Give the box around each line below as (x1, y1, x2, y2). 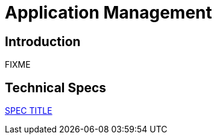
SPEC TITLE (5, 105, 52, 116)
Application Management (5, 2, 212, 23)
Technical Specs (5, 80, 107, 95)
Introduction (5, 34, 81, 49)
